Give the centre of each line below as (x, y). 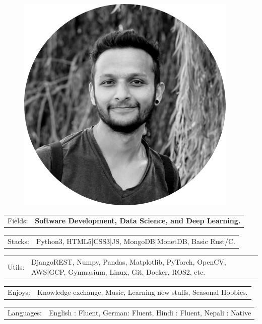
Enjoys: (19, 292)
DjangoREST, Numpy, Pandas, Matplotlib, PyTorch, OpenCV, (129, 262)
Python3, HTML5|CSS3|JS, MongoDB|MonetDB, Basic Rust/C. (136, 241)
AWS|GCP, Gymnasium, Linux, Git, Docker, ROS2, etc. (118, 271)
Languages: (25, 313)
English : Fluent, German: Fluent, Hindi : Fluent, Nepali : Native (150, 313)
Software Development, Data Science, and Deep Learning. (138, 221)
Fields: (18, 221)
